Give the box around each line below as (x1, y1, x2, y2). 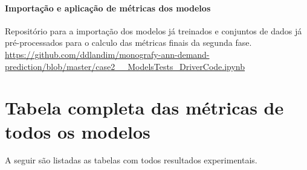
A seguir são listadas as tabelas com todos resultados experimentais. (5, 154, 257, 166)
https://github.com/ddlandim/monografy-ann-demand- (5, 48, 210, 60)
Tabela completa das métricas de (5, 95, 284, 120)
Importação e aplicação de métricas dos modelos (5, 1, 211, 14)
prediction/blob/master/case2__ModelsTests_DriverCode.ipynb (5, 60, 245, 72)
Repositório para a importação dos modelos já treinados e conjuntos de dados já (5, 24, 302, 37)
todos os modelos (5, 119, 150, 143)
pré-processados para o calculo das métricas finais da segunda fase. (5, 36, 252, 49)
